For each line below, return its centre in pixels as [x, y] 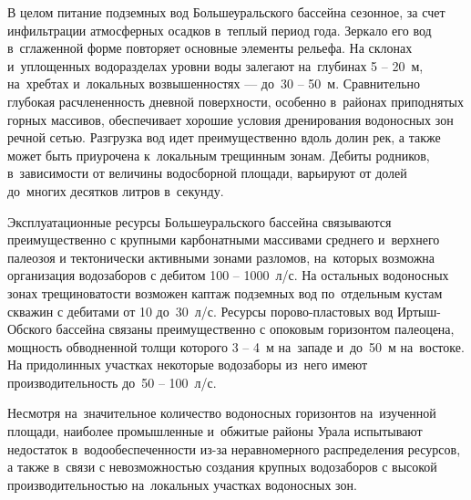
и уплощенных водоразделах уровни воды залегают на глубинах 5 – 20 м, [215, 65]
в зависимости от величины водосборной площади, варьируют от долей [207, 173]
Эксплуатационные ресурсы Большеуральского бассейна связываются [200, 221]
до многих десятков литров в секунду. [116, 190]
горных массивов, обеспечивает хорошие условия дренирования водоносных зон [230, 119]
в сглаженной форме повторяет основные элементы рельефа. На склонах [210, 48]
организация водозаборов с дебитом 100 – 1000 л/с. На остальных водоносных [228, 275]
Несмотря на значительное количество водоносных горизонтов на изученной [222, 413]
